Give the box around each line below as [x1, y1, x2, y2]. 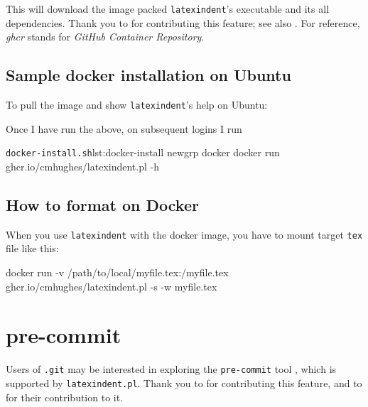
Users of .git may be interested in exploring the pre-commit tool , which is [6, 362, 337, 376]
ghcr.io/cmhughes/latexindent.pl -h [6, 158, 159, 173]
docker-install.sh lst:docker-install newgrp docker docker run [6, 145, 280, 160]
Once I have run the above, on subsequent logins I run [6, 121, 242, 136]
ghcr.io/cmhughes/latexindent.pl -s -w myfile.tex [6, 278, 217, 293]
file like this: [6, 241, 59, 256]
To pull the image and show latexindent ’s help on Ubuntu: [6, 97, 268, 112]
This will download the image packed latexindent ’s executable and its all [6, 1, 330, 16]
